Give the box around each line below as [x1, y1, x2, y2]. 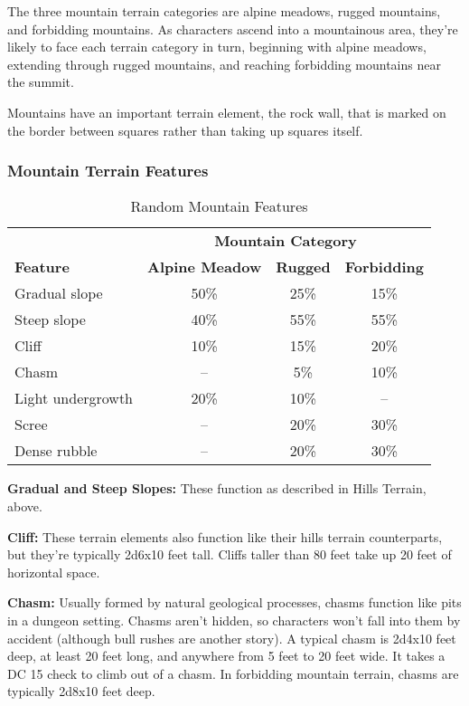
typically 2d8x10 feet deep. [7, 682, 155, 701]
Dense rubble [14, 440, 98, 462]
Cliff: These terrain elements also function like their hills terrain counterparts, [7, 527, 443, 546]
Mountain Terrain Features [7, 159, 209, 182]
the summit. [7, 72, 74, 91]
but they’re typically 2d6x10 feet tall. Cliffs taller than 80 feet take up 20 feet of [7, 545, 452, 564]
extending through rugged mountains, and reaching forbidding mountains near [7, 54, 441, 73]
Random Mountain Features [130, 196, 308, 217]
